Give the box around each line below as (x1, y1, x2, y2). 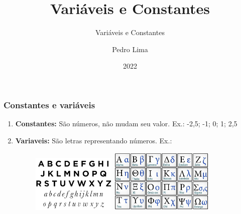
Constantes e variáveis (4, 98, 95, 111)
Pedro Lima (112, 44, 148, 54)
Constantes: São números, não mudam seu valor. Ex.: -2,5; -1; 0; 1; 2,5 (15, 118, 237, 129)
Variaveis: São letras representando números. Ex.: (15, 135, 172, 145)
